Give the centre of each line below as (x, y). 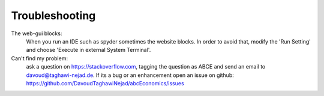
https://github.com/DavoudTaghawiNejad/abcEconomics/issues (105, 83)
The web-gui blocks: (37, 33)
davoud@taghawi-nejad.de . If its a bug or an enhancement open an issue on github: (130, 75)
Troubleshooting (53, 16)
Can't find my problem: (40, 58)
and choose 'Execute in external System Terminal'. (88, 50)
